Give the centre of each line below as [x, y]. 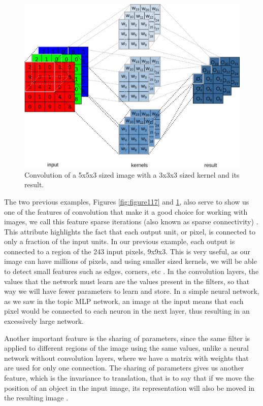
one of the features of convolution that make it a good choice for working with [126, 211]
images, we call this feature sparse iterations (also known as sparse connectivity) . [131, 222]
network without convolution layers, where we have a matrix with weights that [126, 358]
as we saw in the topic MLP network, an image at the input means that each [124, 301]
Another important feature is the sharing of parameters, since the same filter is [127, 338]
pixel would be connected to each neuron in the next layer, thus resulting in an [127, 311]
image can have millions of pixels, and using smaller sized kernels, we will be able [130, 261]
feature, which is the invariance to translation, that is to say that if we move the [129, 378]
